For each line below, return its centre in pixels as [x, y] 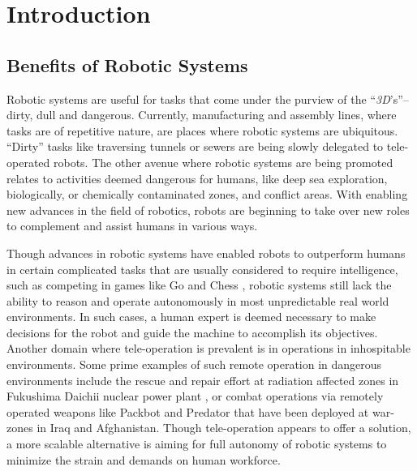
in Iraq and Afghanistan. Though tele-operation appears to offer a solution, [224, 428]
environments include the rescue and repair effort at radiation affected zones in [203, 380]
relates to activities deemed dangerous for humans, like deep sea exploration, [197, 178]
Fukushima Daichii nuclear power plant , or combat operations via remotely [195, 396]
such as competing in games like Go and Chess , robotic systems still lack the [199, 285]
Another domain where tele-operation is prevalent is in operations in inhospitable [208, 348]
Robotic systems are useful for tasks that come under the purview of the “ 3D [198, 98]
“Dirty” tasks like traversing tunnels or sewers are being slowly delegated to [195, 146]
